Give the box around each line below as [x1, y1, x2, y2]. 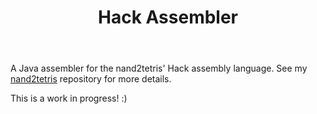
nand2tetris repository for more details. [10, 73, 172, 85]
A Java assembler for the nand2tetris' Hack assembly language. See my [10, 62, 308, 75]
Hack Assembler [97, 6, 239, 29]
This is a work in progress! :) [10, 92, 128, 105]
